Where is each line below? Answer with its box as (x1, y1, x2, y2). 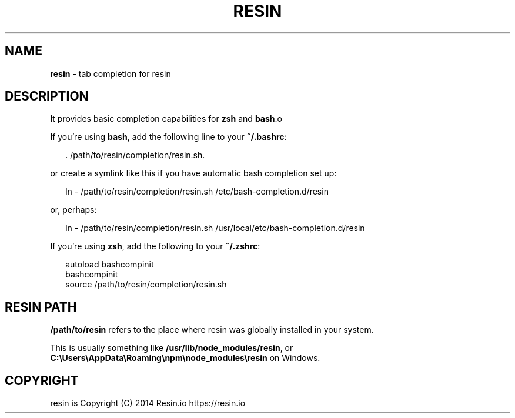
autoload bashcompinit (65, 259, 154, 270)
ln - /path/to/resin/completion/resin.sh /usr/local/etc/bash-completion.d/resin (65, 223, 365, 233)
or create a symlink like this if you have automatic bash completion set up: (50, 168, 337, 179)
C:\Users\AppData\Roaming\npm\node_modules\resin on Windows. (50, 353, 320, 363)
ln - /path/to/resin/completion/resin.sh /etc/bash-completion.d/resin (65, 186, 329, 197)
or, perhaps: (50, 205, 97, 215)
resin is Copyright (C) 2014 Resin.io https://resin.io (50, 398, 246, 409)
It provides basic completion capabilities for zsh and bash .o (50, 113, 282, 124)
